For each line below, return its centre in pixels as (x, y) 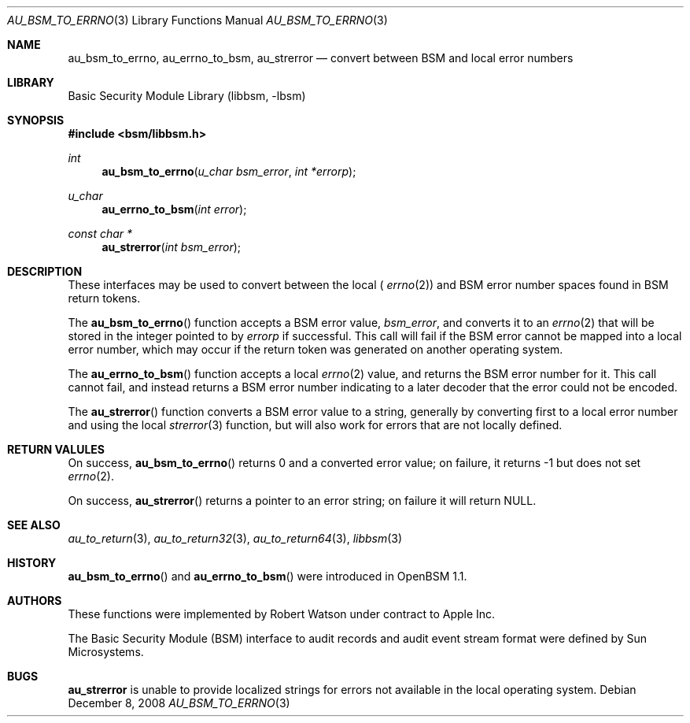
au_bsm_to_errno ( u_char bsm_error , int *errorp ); (229, 171)
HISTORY (32, 563)
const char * (100, 234)
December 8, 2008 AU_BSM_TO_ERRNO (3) (179, 703)
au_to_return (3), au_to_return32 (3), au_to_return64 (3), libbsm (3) (235, 538)
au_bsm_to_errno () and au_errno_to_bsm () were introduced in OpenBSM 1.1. (268, 576)
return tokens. (104, 298)
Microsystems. (106, 652)
